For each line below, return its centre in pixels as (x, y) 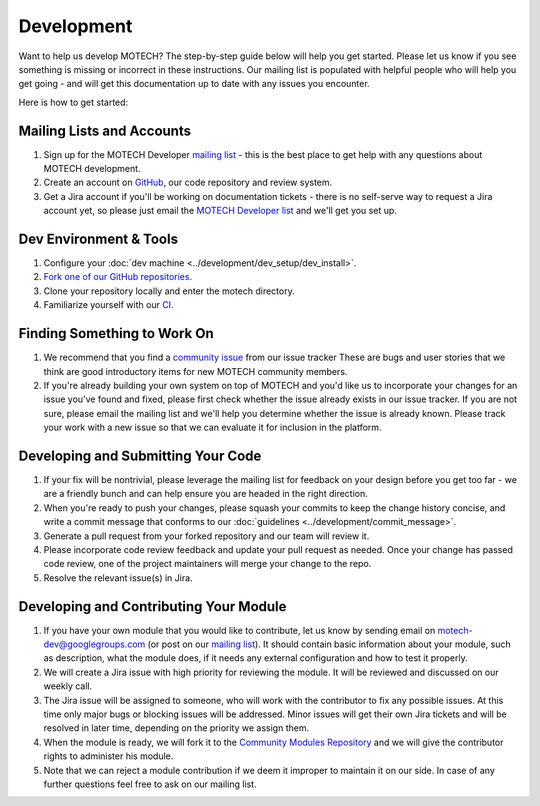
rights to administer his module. (108, 756)
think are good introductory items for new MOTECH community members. (195, 371)
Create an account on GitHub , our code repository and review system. (188, 182)
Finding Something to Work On (116, 333)
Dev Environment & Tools (98, 239)
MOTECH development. (92, 169)
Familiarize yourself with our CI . (108, 305)
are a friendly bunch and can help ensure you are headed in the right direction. (206, 494)
